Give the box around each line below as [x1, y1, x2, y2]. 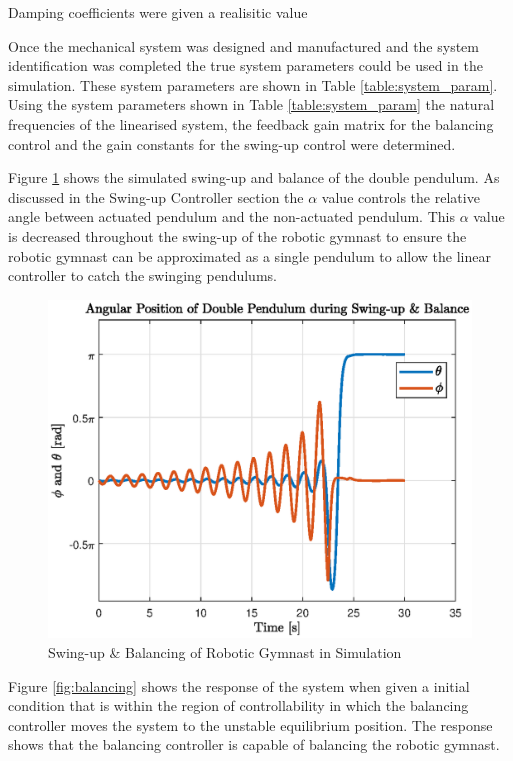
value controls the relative [321, 186, 480, 207]
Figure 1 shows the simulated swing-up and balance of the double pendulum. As [8, 167, 500, 188]
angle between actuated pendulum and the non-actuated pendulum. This [8, 206, 455, 227]
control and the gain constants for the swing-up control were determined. [8, 133, 456, 154]
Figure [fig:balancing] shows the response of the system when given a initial [8, 675, 470, 696]
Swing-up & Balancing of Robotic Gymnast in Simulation [48, 642, 402, 663]
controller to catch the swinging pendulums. [8, 265, 277, 286]
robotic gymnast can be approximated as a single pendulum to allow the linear [8, 245, 491, 266]
